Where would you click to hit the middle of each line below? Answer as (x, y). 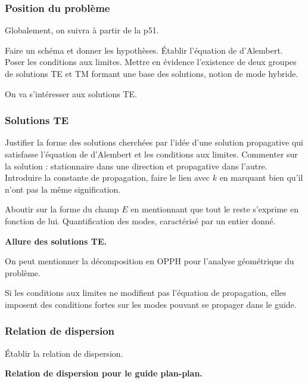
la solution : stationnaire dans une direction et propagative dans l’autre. (136, 166)
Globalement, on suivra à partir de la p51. (82, 30)
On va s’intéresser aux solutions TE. (71, 93)
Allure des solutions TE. (56, 241)
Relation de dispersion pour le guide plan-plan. (104, 373)
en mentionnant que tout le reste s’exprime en (214, 209)
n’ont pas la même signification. (63, 189)
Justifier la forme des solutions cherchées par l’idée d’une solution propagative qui (154, 142)
